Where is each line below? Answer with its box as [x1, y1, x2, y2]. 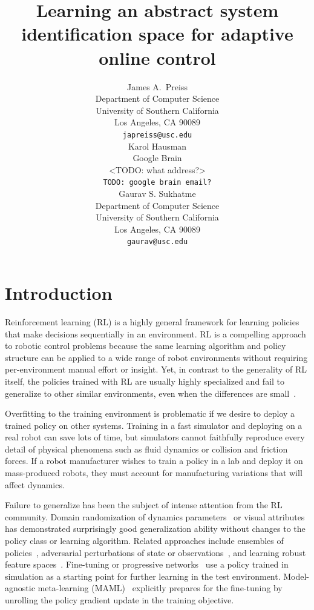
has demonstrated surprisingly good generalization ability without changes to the [5, 522, 306, 535]
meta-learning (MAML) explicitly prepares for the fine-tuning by [38, 582, 283, 594]
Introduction [5, 280, 113, 305]
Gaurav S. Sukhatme [119, 187, 196, 199]
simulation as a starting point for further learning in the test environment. [5, 569, 281, 582]
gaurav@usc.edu [126, 237, 188, 247]
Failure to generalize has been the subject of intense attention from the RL [5, 499, 283, 511]
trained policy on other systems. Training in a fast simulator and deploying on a [5, 419, 303, 431]
